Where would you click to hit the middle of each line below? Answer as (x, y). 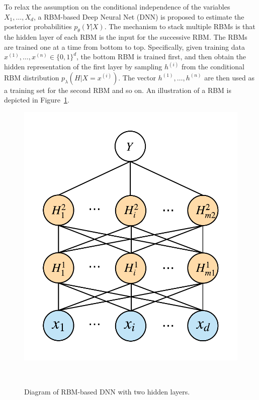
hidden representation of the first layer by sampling (83, 67)
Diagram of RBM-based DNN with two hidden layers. (107, 391)
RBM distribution (32, 77)
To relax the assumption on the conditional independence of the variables (117, 7)
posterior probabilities (38, 26)
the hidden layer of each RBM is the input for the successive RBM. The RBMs (126, 36)
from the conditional (213, 67)
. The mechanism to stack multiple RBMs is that (180, 26)
